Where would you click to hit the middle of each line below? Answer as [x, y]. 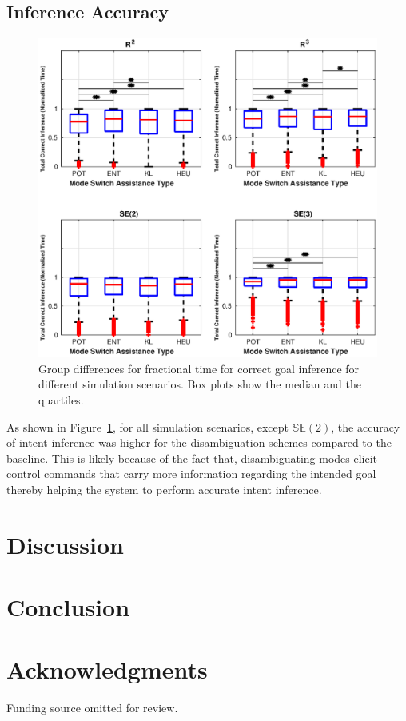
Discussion [65, 544]
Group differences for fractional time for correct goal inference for [199, 368]
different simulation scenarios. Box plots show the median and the [200, 384]
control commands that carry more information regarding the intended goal [191, 474]
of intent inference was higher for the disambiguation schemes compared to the [199, 442]
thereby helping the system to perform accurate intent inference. [164, 489]
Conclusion [68, 607]
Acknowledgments [107, 669]
